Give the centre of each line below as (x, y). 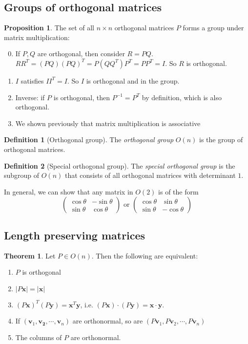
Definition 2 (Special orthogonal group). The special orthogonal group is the (120, 165)
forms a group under (213, 28)
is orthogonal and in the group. (133, 80)
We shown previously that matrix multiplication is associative (108, 123)
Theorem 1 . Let (30, 255)
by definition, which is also (182, 97)
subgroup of (22, 175)
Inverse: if (30, 97)
